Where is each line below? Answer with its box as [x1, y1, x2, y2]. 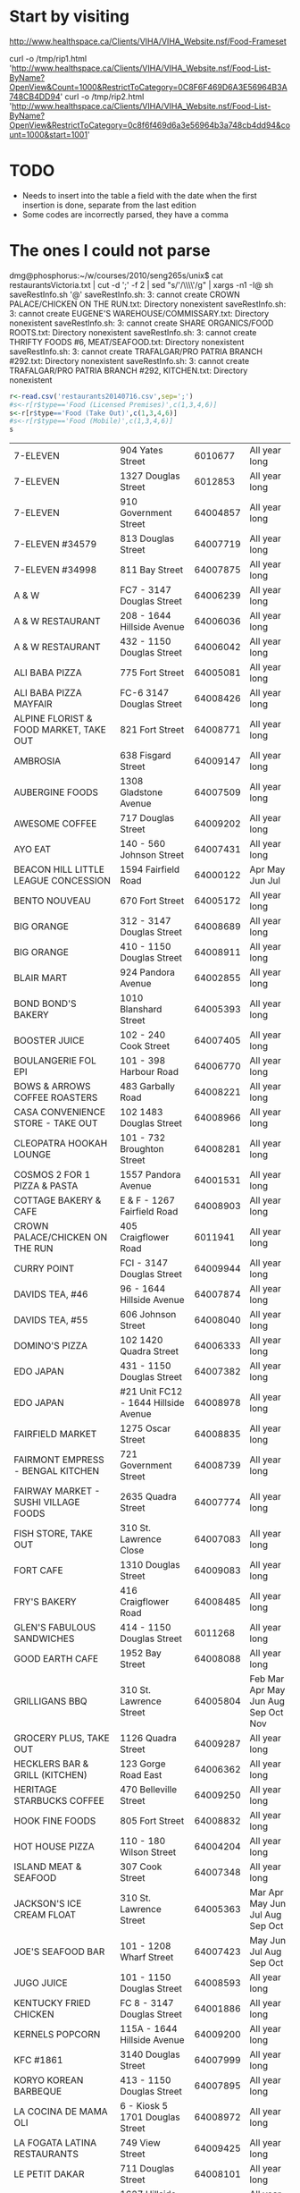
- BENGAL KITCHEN [13, 1465, 100, 1478]
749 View [120, 2137, 161, 2149]
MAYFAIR [13, 698, 53, 710]
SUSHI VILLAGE [13, 1496, 80, 1509]
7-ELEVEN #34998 [13, 563, 97, 576]
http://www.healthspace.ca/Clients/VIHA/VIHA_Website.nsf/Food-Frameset [9, 36, 287, 47]
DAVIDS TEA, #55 [13, 1314, 88, 1326]
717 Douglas [120, 812, 175, 825]
